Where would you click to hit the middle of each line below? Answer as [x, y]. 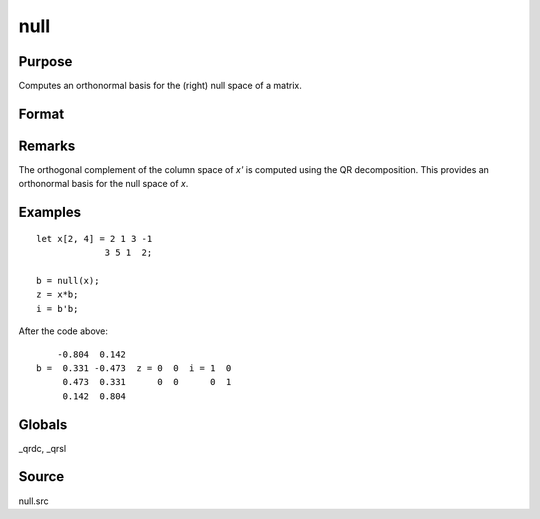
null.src [33, 501]
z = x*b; [57, 294]
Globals [43, 424]
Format [41, 113]
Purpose [45, 61]
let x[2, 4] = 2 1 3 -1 [94, 238]
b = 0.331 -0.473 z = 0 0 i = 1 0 [134, 368]
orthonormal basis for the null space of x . [103, 184]
